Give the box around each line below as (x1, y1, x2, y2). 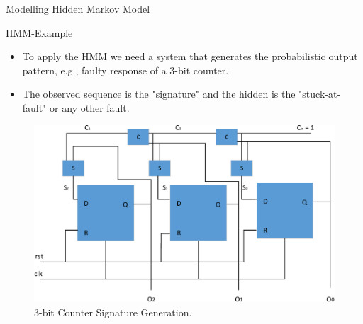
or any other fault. (50, 100, 130, 115)
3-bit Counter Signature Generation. (34, 305, 192, 320)
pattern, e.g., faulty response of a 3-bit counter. (22, 62, 229, 77)
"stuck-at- (298, 86, 341, 101)
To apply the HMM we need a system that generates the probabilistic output (22, 49, 358, 64)
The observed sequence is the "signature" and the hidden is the (22, 86, 296, 101)
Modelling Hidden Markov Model (6, 1, 150, 16)
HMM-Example (6, 25, 73, 40)
